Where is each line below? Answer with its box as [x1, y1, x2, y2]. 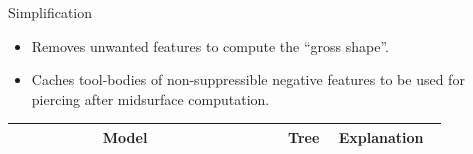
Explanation [338, 126, 424, 147]
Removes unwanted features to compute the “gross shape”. [31, 35, 390, 56]
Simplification [8, 2, 93, 22]
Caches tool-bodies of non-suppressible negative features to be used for [31, 69, 465, 90]
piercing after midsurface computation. [31, 88, 270, 109]
